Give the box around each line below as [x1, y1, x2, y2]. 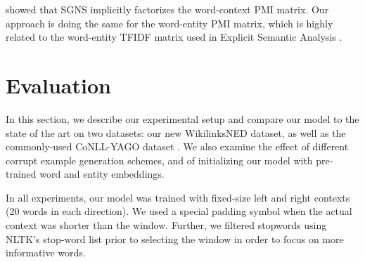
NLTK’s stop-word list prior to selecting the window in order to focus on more [6, 231, 344, 246]
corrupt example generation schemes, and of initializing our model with [6, 152, 313, 167]
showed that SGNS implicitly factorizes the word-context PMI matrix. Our [6, 2, 329, 16]
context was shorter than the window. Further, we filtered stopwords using [6, 218, 327, 232]
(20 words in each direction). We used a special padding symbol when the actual [6, 204, 352, 218]
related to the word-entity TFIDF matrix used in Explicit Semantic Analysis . [6, 30, 342, 44]
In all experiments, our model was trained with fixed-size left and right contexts [6, 190, 350, 204]
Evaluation [6, 70, 111, 99]
